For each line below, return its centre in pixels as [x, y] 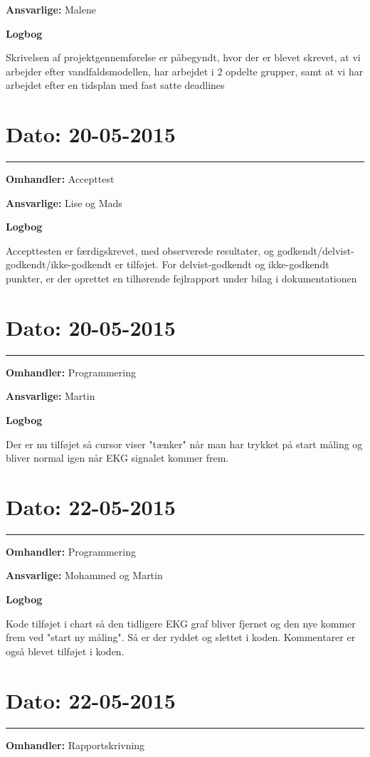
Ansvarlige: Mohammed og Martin [84, 575]
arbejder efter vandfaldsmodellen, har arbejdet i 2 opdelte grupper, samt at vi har [185, 71]
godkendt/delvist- [316, 250]
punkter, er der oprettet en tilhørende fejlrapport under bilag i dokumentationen [181, 279]
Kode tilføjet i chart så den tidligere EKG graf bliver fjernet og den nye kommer [181, 623]
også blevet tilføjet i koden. [65, 651]
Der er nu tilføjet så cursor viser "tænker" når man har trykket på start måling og [184, 444]
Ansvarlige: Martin [51, 396]
